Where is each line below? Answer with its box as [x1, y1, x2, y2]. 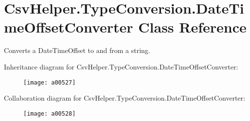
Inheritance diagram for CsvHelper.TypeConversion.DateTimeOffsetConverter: [4, 61, 238, 71]
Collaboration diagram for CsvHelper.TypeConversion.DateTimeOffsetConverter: [4, 93, 246, 103]
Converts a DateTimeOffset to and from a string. [4, 45, 150, 55]
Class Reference [138, 17, 247, 37]
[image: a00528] [23, 110, 76, 117]
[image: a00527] [23, 79, 76, 86]
